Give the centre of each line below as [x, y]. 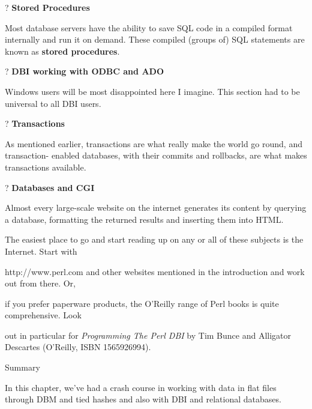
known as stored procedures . [62, 51]
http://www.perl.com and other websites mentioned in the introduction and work [155, 271]
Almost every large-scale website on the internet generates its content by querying [156, 208]
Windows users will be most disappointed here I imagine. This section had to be [152, 91]
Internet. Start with [41, 251]
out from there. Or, [40, 283]
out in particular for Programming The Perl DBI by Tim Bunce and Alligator [148, 335]
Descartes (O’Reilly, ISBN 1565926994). [78, 347]
